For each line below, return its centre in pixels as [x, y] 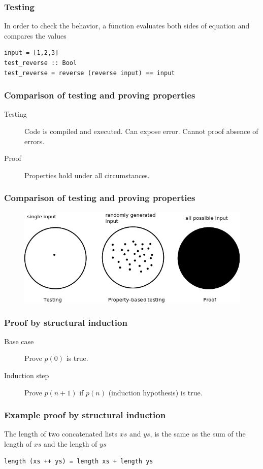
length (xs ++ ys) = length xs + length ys [79, 461]
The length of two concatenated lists [61, 434]
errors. [35, 141]
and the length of [70, 444]
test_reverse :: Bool [41, 63]
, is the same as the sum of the [198, 434]
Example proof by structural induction [85, 415]
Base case [19, 341]
